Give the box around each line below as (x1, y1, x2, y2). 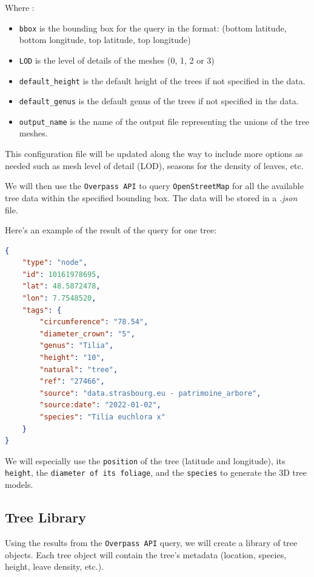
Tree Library (5, 508, 86, 527)
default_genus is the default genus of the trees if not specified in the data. (19, 95, 299, 107)
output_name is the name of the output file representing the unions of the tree (19, 115, 310, 127)
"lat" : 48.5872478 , (22, 282, 101, 291)
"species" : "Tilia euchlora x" (39, 413, 165, 421)
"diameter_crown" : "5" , (39, 329, 135, 338)
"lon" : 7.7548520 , (22, 294, 96, 303)
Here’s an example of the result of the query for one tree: (5, 224, 217, 236)
